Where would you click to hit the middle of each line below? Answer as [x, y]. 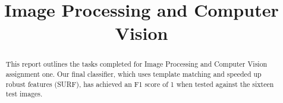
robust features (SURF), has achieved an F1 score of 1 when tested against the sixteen [140, 84]
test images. [24, 94]
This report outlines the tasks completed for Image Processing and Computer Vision [136, 64]
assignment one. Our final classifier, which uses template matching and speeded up [133, 74]
